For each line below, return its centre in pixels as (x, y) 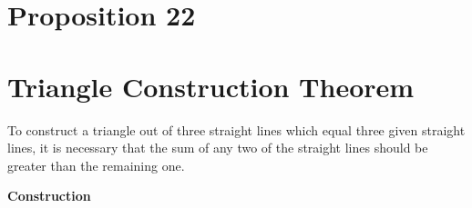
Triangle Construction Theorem (211, 86)
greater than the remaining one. (96, 165)
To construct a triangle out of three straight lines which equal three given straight (236, 129)
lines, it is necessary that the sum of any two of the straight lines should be (218, 148)
